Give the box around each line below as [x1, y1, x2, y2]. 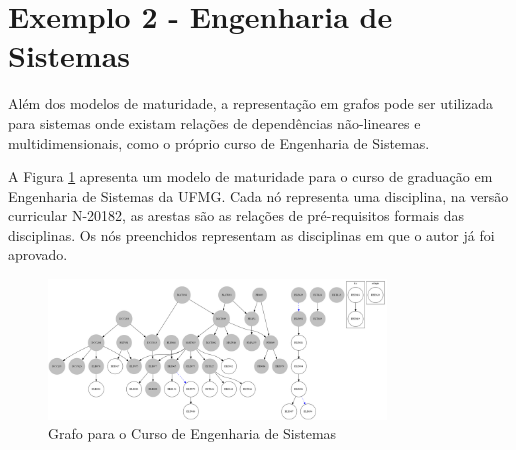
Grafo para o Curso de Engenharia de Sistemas [48, 423, 337, 444]
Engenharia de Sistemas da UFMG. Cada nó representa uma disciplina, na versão [8, 185, 509, 206]
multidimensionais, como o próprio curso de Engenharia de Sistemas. [8, 132, 430, 153]
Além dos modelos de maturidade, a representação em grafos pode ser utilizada [8, 93, 494, 114]
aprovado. [8, 244, 68, 265]
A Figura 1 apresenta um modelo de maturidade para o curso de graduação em [8, 166, 493, 187]
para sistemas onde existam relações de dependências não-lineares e [8, 112, 421, 133]
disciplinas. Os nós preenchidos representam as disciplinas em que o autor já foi [8, 224, 495, 245]
